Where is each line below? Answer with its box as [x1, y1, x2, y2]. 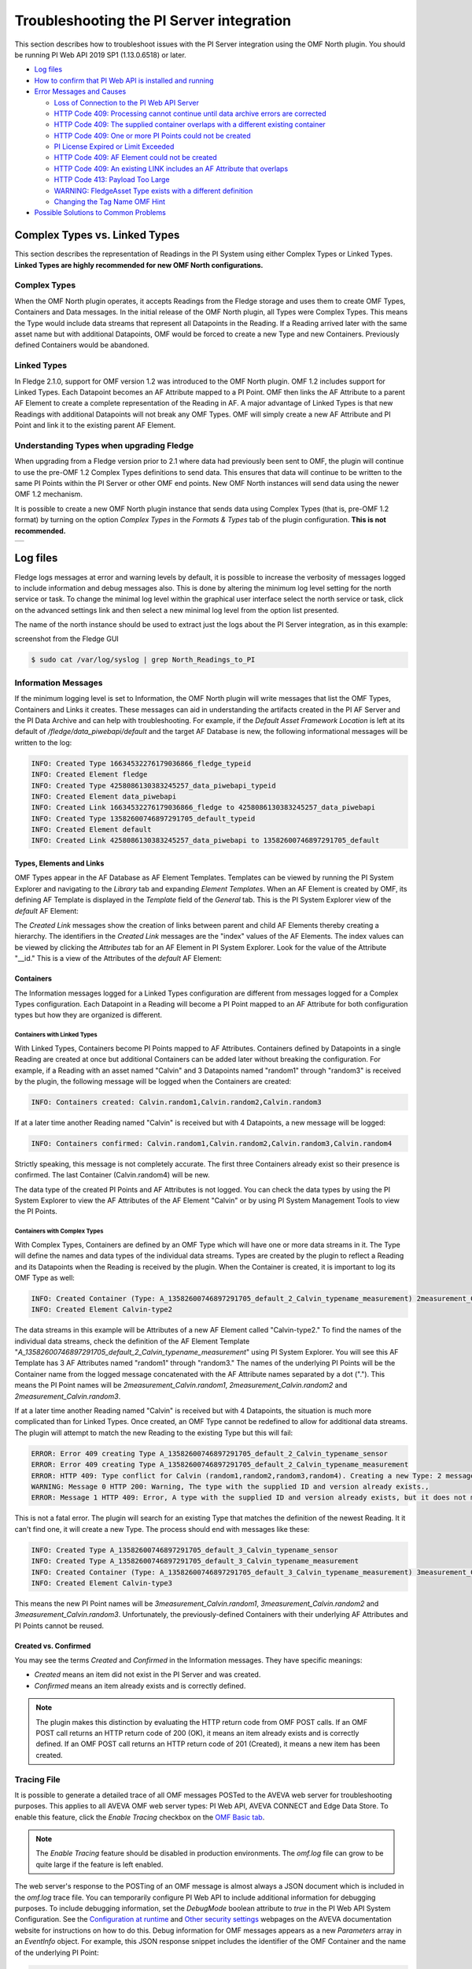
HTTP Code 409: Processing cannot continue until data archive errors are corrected [53, 109, 326, 118]
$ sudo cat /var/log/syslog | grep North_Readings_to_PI [31, 655, 256, 665]
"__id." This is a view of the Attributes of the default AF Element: [14, 954, 222, 963]
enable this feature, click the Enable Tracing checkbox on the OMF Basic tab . [14, 1812, 265, 1822]
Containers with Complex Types [14, 1227, 104, 1236]
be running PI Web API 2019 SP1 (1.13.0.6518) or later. [14, 50, 186, 59]
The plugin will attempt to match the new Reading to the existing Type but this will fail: [14, 1428, 293, 1437]
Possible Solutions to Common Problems [34, 208, 167, 217]
